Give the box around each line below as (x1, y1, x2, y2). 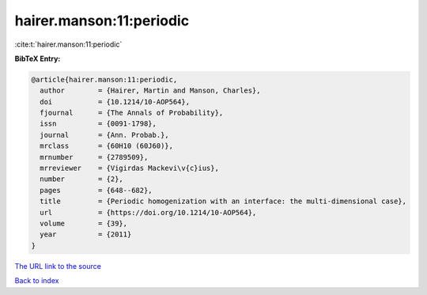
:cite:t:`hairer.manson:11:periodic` (14, 40, 123, 49)
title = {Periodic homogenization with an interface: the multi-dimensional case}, (40, 197, 407, 206)
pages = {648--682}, (40, 186, 153, 195)
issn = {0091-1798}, (40, 119, 157, 128)
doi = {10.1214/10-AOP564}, (40, 97, 190, 106)
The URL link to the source (14, 261, 102, 270)
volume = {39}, (40, 219, 128, 228)
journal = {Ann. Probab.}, (40, 130, 169, 139)
